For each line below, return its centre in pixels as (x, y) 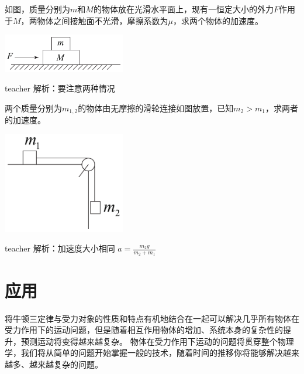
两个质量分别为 (33, 108)
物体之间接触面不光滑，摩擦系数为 (103, 20)
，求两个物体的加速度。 (218, 20)
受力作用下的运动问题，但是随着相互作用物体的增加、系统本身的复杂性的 (144, 330)
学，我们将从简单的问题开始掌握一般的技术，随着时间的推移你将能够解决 (144, 353)
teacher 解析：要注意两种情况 (60, 88)
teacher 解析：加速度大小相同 (60, 248)
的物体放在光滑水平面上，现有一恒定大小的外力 (183, 9)
